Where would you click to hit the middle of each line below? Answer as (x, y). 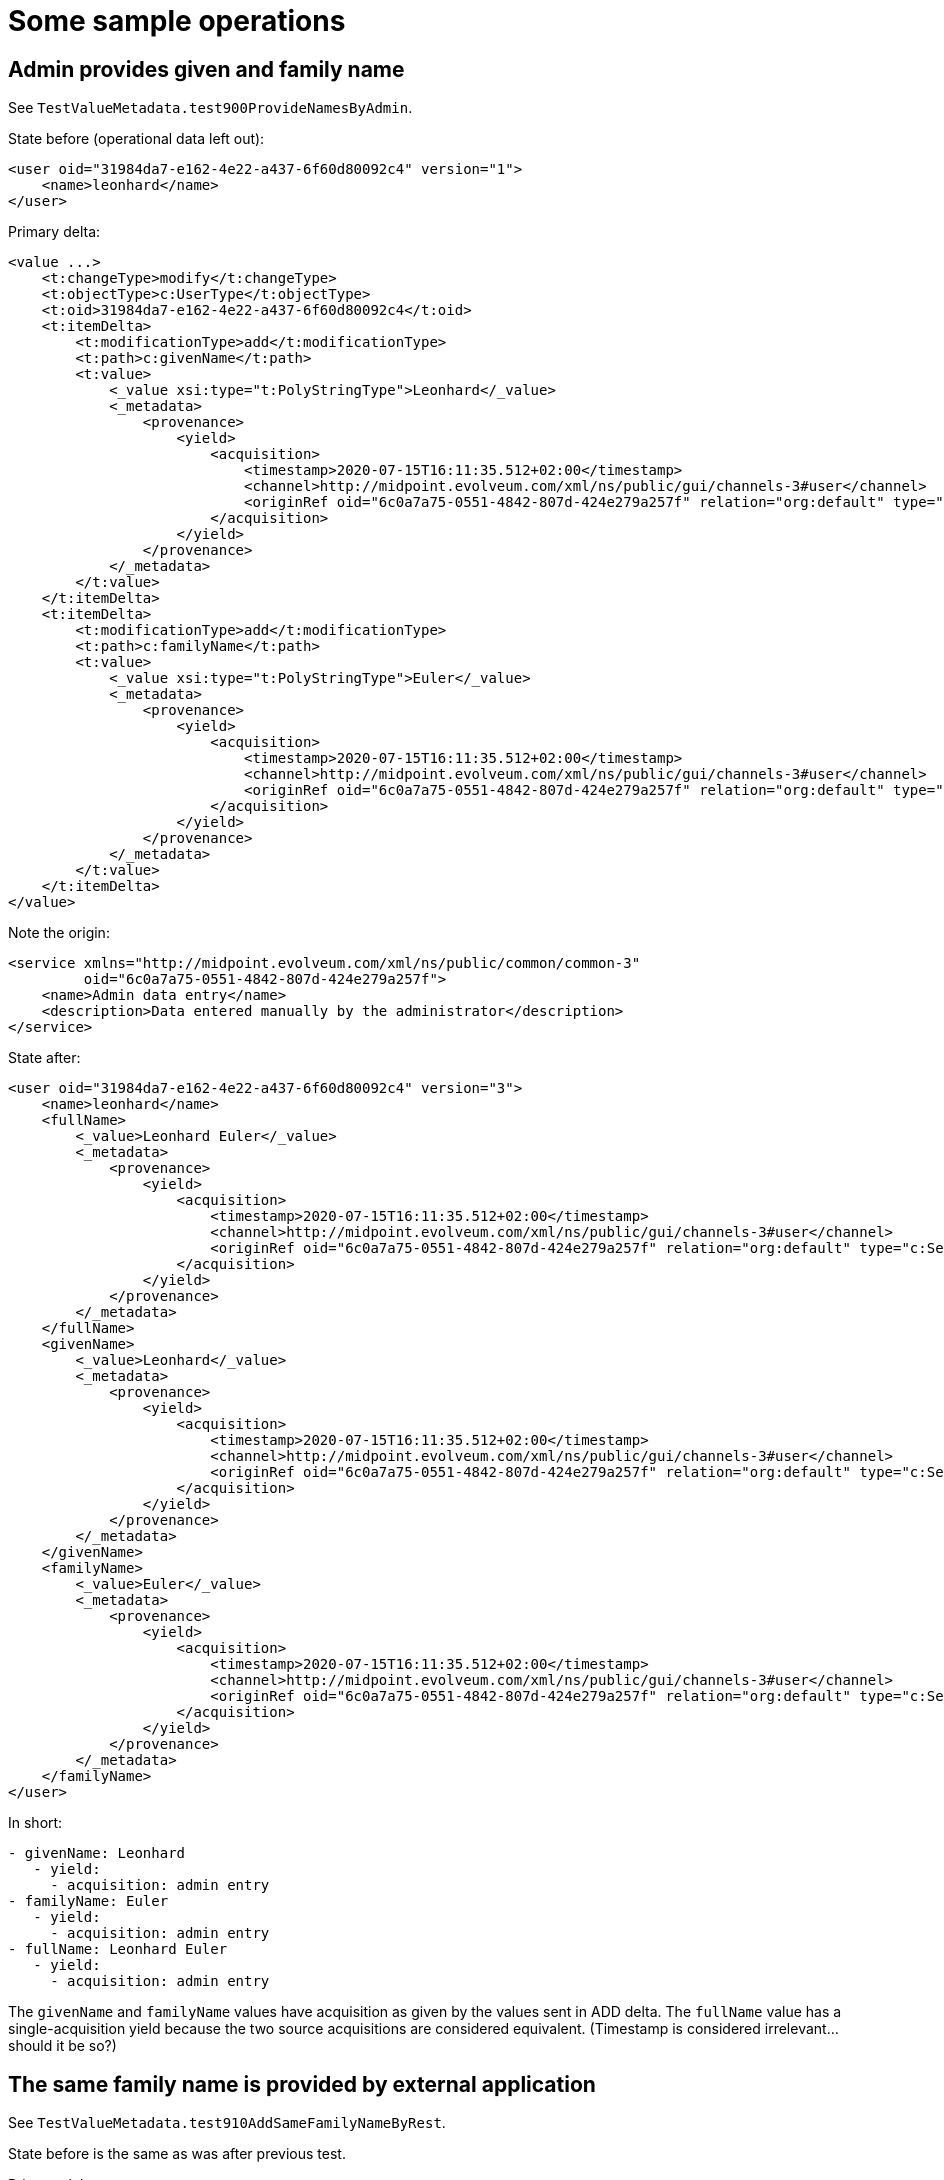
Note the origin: (59, 933)
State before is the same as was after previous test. (177, 2154)
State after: (44, 1058)
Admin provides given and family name (206, 69)
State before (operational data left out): (136, 139)
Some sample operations (177, 21)
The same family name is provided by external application (302, 2084)
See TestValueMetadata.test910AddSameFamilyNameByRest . (227, 2123)
